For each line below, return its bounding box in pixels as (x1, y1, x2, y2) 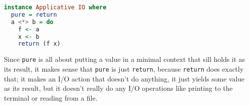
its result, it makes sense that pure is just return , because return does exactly (4, 63, 244, 74)
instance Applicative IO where (4, 4, 107, 11)
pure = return (11, 11, 57, 18)
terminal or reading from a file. (4, 92, 98, 103)
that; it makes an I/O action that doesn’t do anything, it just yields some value (4, 73, 245, 83)
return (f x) (18, 40, 61, 48)
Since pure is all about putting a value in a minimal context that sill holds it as (4, 54, 245, 64)
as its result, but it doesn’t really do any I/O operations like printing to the (4, 83, 233, 93)
